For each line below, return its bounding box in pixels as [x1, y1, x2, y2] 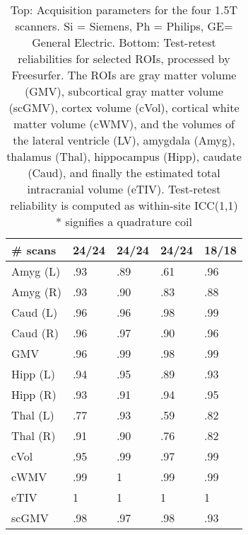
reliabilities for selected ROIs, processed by [18, 50, 230, 67]
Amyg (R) [11, 283, 61, 300]
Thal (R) [11, 427, 56, 444]
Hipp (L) [11, 366, 56, 382]
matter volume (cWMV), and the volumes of [13, 116, 235, 132]
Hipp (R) [11, 386, 57, 402]
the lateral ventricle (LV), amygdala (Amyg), [13, 132, 235, 148]
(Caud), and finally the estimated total [28, 164, 220, 181]
